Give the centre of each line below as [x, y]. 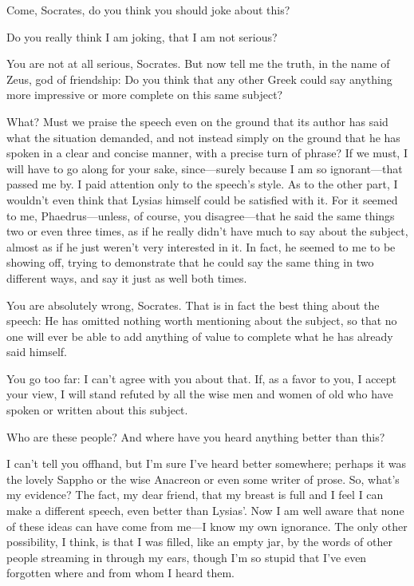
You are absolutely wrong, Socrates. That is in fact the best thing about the [193, 305]
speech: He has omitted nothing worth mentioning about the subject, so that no [202, 321]
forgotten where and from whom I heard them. [120, 573]
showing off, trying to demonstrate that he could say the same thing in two [190, 262]
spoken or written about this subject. [97, 410]
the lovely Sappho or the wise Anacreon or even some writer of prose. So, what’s [203, 479]
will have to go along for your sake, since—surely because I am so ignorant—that [205, 168]
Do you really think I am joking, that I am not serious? [142, 36]
